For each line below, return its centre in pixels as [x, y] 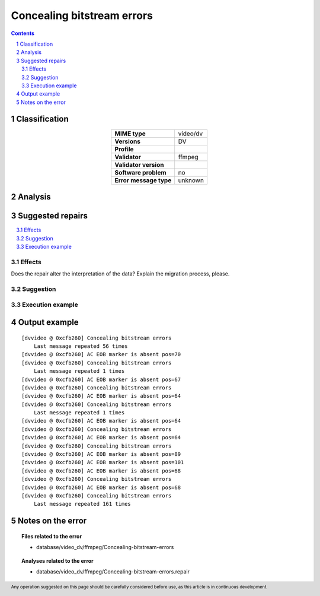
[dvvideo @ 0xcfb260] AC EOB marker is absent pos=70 [101, 354]
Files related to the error [52, 536]
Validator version [139, 164]
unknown [191, 180]
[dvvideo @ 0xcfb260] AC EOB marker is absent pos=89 [101, 454]
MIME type [130, 134]
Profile [124, 149]
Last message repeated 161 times [82, 504]
